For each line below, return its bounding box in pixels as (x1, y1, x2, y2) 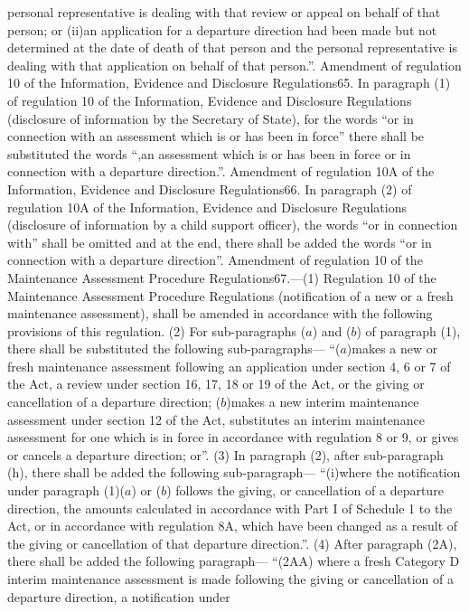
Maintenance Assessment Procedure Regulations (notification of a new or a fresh (7, 286, 454, 305)
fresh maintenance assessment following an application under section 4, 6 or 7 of (7, 356, 451, 375)
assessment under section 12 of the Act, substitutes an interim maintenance (7, 410, 425, 428)
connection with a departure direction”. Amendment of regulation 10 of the (7, 250, 423, 269)
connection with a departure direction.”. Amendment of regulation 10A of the (7, 162, 435, 181)
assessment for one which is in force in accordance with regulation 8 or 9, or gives (7, 428, 459, 447)
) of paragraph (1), (356, 321, 461, 340)
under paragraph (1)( (7, 481, 126, 500)
